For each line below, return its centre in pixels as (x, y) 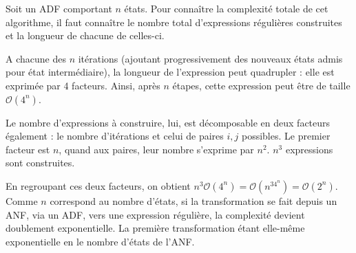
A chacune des (36, 58)
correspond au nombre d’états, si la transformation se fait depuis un (193, 200)
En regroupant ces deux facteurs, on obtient (98, 185)
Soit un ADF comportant (59, 8)
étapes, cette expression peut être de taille (261, 85)
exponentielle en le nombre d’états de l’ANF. (100, 241)
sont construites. (40, 163)
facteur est (28, 149)
